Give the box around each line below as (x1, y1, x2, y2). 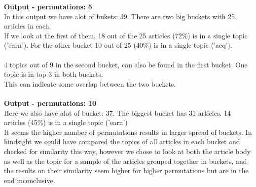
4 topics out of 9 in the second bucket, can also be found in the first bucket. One (4, 59, 248, 69)
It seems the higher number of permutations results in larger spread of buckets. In (4, 126, 252, 137)
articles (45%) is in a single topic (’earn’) (4, 117, 128, 127)
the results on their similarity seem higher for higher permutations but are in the (4, 165, 249, 176)
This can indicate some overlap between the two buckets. (4, 78, 176, 89)
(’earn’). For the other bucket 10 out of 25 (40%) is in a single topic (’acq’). (4, 40, 232, 50)
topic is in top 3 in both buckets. (4, 69, 103, 79)
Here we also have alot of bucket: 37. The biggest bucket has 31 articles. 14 (4, 107, 231, 118)
